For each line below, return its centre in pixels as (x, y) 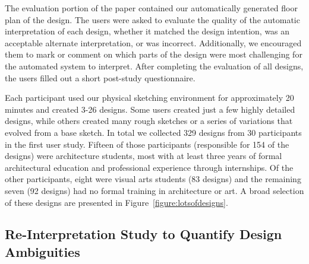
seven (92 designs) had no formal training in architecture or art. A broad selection (154, 190)
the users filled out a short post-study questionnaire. (100, 77)
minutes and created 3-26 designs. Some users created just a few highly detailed (150, 109)
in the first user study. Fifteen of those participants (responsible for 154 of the (147, 144)
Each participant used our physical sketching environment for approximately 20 (149, 98)
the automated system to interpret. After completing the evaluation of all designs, (154, 66)
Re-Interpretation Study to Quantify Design (144, 234)
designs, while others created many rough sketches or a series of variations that (149, 121)
